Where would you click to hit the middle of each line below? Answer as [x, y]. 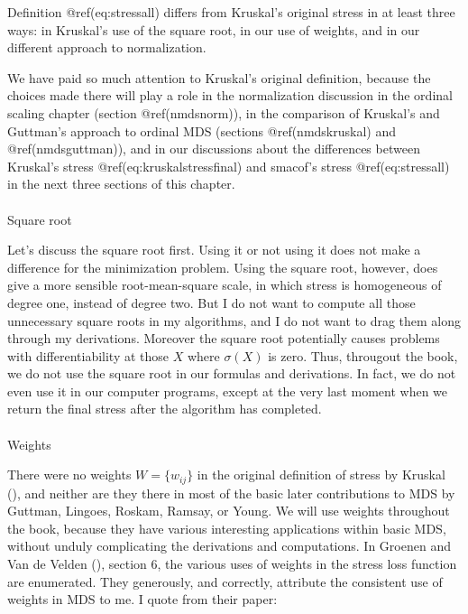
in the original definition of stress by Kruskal [321, 474]
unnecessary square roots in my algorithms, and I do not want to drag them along [234, 320]
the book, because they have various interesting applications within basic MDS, [227, 528]
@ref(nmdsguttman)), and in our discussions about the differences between [214, 149]
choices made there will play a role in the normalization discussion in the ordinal [230, 95]
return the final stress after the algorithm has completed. [165, 409]
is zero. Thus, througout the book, [363, 355]
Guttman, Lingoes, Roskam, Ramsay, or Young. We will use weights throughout [229, 511]
